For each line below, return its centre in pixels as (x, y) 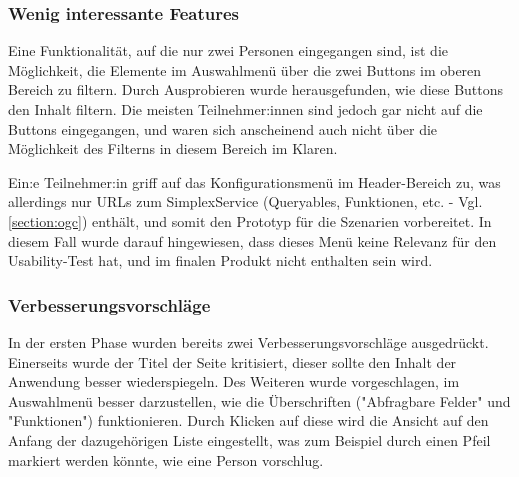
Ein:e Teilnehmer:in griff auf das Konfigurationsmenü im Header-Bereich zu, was (254, 181)
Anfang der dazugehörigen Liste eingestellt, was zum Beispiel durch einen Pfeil (249, 439)
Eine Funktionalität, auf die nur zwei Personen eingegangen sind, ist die (228, 50)
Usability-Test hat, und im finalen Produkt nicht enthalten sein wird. (220, 260)
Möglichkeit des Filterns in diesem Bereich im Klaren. (173, 148)
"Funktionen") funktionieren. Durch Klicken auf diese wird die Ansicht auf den (248, 420)
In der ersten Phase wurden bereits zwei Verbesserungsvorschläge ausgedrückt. (248, 341)
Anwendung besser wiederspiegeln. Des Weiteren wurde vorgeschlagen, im (234, 381)
